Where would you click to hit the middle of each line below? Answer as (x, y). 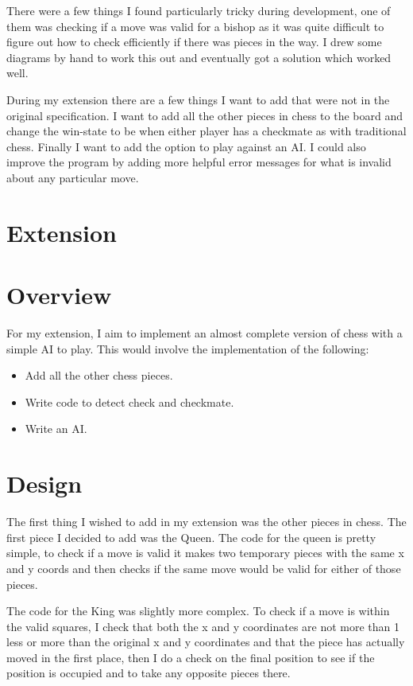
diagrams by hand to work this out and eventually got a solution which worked (199, 57)
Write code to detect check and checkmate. (129, 401)
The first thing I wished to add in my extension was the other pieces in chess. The (206, 522)
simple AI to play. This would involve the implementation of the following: (188, 348)
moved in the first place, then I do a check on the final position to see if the (191, 657)
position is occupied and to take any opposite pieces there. (149, 673)
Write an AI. (56, 429)
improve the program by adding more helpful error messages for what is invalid (199, 162)
